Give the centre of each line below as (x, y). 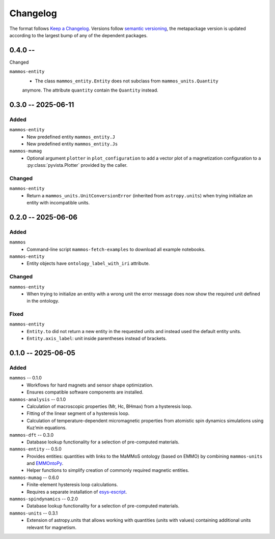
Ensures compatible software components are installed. (85, 392)
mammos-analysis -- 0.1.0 (38, 399)
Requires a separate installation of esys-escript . (77, 492)
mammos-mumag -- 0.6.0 (34, 477)
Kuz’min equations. (47, 428)
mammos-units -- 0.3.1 (34, 513)
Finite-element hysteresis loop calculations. (72, 485)
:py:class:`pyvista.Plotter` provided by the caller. (77, 165)
